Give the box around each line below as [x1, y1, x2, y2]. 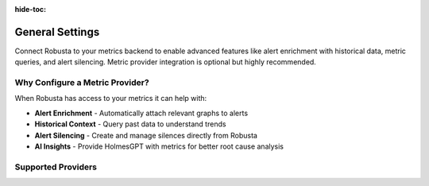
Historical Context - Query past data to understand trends [34, 119, 226, 129]
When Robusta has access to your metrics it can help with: [14, 94, 207, 103]
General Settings [14, 25, 100, 39]
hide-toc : [14, 5, 47, 14]
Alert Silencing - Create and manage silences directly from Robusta [34, 130, 258, 140]
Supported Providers [14, 161, 98, 172]
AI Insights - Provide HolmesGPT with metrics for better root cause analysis [34, 141, 284, 151]
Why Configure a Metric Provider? [14, 77, 150, 88]
